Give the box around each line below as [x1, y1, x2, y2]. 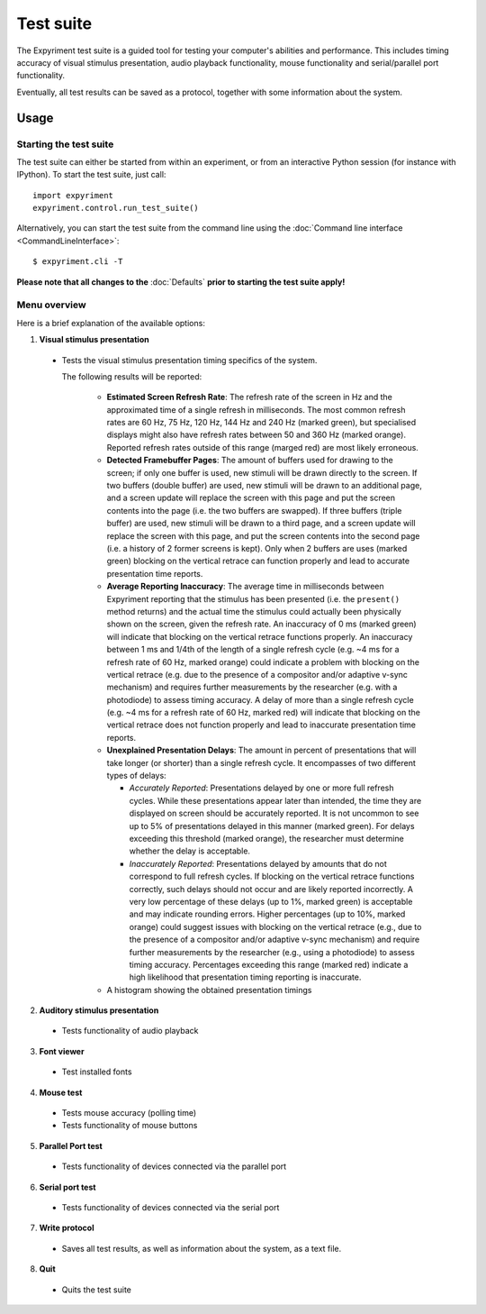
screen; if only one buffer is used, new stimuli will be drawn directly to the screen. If [106, 467, 418, 478]
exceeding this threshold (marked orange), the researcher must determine [129, 833, 404, 844]
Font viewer [39, 1045, 85, 1056]
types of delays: [106, 771, 166, 781]
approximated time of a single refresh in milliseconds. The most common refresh [106, 404, 406, 415]
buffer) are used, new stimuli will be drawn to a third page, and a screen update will [106, 518, 416, 529]
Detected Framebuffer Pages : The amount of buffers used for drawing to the [106, 455, 393, 466]
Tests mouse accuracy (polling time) [61, 1108, 197, 1118]
